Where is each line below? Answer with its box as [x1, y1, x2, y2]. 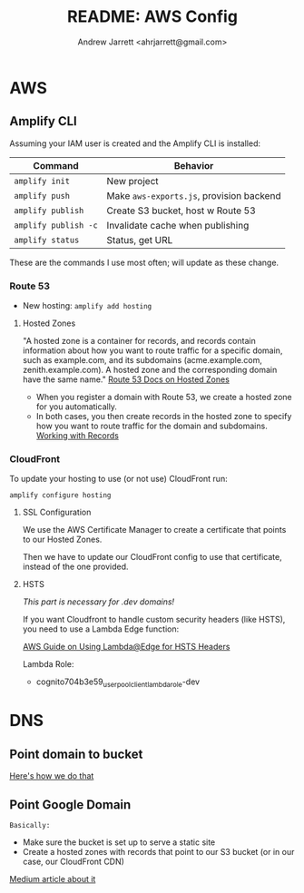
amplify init [14, 175, 71, 186]
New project [106, 174, 159, 187]
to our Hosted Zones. [22, 534, 103, 545]
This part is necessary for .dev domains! [22, 596, 175, 607]
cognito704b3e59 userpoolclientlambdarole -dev [35, 676, 201, 690]
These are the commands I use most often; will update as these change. [9, 257, 279, 268]
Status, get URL [106, 233, 173, 246]
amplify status [14, 234, 80, 245]
